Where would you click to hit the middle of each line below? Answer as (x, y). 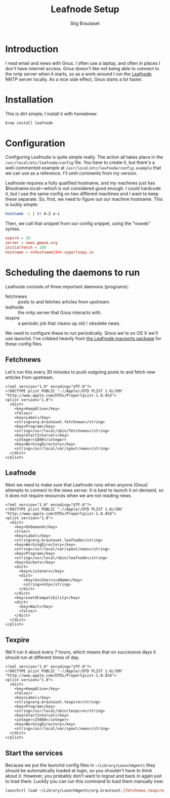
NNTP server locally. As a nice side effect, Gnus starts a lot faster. (74, 79)
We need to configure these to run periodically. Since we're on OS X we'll (82, 333)
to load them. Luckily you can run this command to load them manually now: (85, 781)
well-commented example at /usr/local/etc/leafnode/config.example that (83, 168)
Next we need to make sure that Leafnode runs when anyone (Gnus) (77, 485)
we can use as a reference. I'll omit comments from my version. (71, 173)
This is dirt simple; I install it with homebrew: (51, 114)
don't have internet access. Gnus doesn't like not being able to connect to (82, 68)
